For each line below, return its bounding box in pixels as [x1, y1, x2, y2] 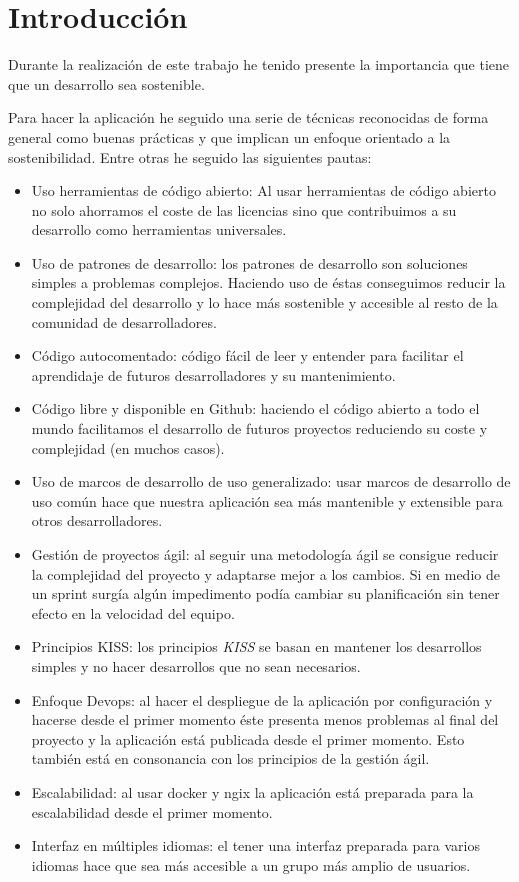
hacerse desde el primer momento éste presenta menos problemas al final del [31, 709, 499, 730]
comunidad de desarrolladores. [31, 311, 217, 332]
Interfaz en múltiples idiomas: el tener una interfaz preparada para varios [31, 835, 480, 856]
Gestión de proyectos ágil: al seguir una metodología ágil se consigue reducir [31, 544, 499, 564]
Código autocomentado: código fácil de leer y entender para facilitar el [31, 345, 464, 366]
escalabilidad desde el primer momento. [31, 801, 273, 822]
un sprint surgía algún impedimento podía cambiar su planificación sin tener [31, 583, 500, 604]
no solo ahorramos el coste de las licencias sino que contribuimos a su [31, 199, 457, 220]
